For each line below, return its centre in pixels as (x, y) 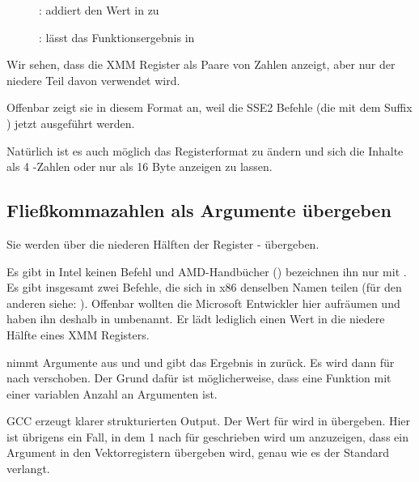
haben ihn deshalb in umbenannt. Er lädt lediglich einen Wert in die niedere (196, 319)
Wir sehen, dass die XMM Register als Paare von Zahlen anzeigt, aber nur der (201, 64)
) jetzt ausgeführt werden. (71, 123)
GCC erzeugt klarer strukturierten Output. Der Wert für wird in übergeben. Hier (209, 421)
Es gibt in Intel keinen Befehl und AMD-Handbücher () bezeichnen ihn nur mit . (207, 271)
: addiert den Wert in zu (99, 10)
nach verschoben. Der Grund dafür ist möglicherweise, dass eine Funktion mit (199, 378)
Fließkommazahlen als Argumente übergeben (199, 210)
